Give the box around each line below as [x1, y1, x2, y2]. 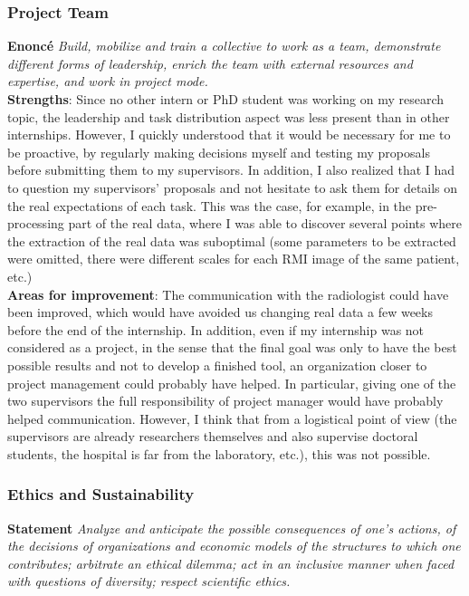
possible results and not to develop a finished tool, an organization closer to [7, 355, 427, 374]
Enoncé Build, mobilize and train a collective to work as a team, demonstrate [7, 36, 441, 55]
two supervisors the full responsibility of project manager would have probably [7, 391, 444, 410]
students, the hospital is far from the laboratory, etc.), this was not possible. [7, 444, 431, 463]
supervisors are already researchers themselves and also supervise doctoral [7, 427, 418, 446]
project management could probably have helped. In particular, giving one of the [7, 373, 456, 392]
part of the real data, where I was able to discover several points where [68, 214, 462, 233]
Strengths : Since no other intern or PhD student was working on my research [7, 90, 445, 108]
